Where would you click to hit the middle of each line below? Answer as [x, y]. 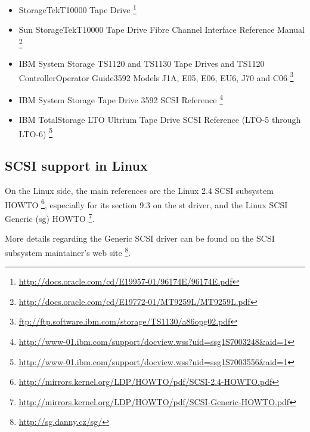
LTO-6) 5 [35, 132]
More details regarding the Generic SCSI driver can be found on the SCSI [140, 238]
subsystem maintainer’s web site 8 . [68, 251]
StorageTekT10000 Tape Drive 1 [77, 9]
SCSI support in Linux [76, 166]
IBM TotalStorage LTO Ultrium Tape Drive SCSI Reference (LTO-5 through [160, 120]
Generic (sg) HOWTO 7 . [50, 217]
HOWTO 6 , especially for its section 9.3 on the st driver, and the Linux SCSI [146, 203]
